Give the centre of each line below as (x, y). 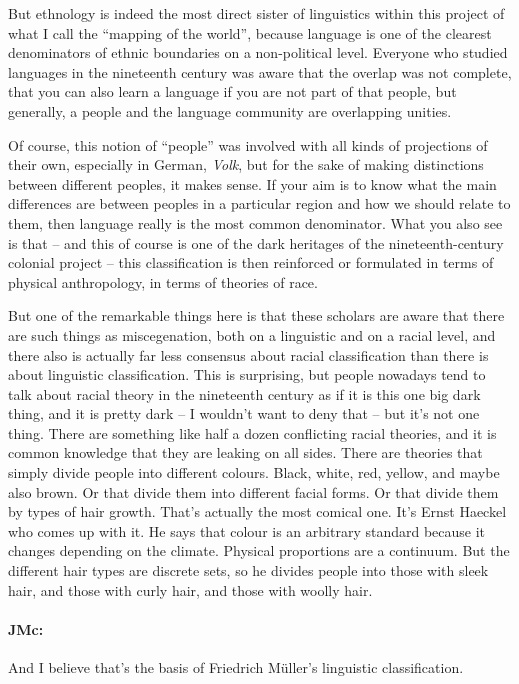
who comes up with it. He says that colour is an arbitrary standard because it (247, 530)
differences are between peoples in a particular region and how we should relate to (259, 203)
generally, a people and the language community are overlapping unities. (230, 110)
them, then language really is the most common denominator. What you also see (255, 222)
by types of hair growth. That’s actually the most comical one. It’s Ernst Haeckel (257, 511)
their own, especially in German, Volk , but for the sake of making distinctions (246, 164)
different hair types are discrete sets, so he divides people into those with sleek (248, 570)
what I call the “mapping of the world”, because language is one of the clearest (250, 32)
